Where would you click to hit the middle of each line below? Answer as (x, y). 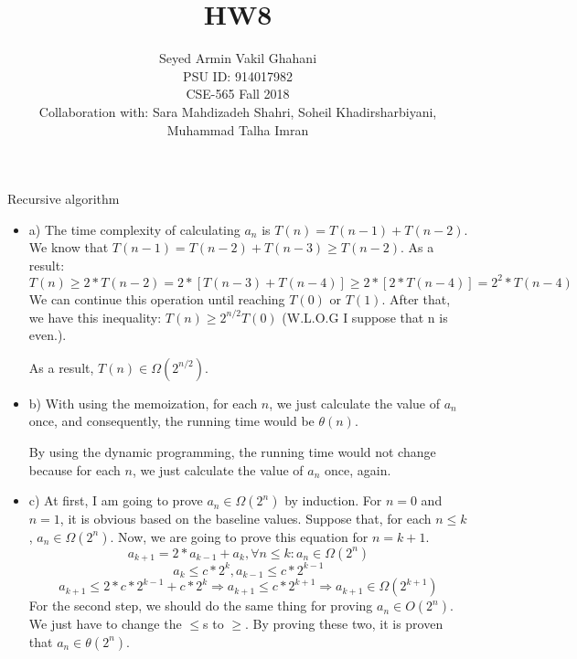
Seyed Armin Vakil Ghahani (238, 58)
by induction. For (333, 500)
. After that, (416, 298)
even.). (48, 335)
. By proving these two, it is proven (344, 624)
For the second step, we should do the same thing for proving (201, 606)
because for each (75, 469)
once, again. (358, 469)
